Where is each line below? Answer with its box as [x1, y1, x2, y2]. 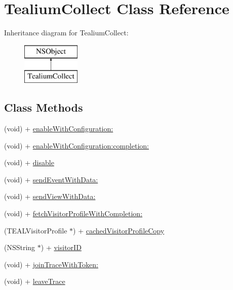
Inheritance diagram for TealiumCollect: [4, 27, 129, 38]
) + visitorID [41, 242, 82, 253]
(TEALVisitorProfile [4, 225, 67, 235]
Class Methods [4, 100, 83, 115]
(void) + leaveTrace [4, 276, 65, 286]
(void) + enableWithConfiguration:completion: [4, 140, 149, 151]
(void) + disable [4, 157, 54, 168]
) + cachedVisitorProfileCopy [73, 225, 165, 235]
